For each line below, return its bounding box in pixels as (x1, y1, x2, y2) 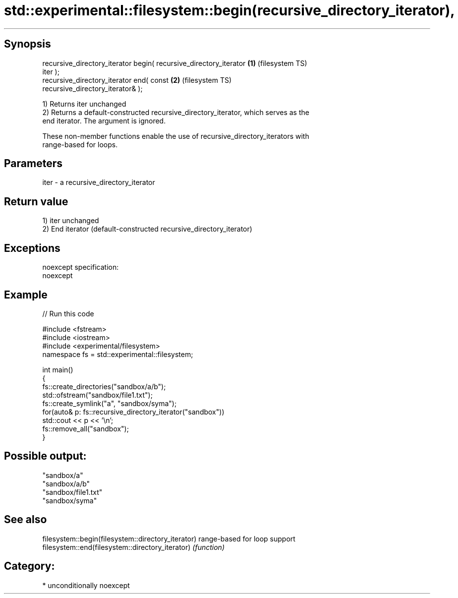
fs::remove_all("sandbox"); (42, 424, 129, 433)
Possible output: (4, 450, 87, 463)
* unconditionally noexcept (42, 581, 130, 590)
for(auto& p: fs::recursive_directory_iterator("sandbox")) (42, 407, 225, 416)
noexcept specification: (42, 263, 119, 272)
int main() (42, 365, 73, 374)
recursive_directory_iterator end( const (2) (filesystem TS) (42, 75, 232, 84)
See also (4, 513, 47, 526)
